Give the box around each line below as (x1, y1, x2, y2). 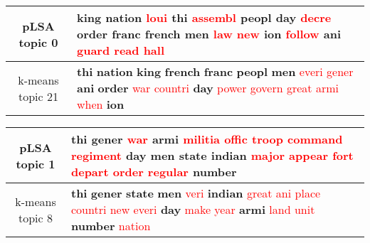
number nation (70, 217, 151, 234)
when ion (76, 96, 125, 112)
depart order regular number (70, 163, 237, 180)
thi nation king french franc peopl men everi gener (76, 63, 354, 80)
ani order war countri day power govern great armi (76, 80, 339, 96)
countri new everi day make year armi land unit (70, 201, 315, 217)
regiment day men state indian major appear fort (70, 147, 354, 163)
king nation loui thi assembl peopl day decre (76, 9, 332, 26)
